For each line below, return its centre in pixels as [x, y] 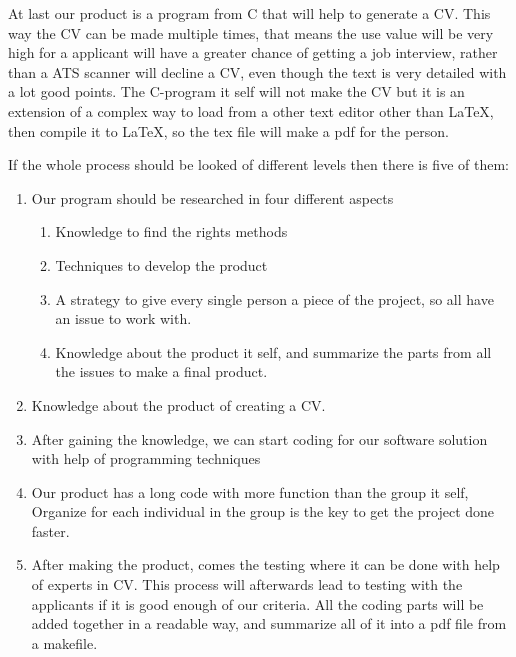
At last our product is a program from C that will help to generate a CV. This [249, 13]
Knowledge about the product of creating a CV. [178, 404]
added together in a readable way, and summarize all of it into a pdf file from [269, 623]
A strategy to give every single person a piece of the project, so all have [274, 298]
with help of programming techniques [146, 458]
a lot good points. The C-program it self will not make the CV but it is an [236, 91]
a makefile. [64, 642]
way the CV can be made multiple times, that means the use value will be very [251, 32]
